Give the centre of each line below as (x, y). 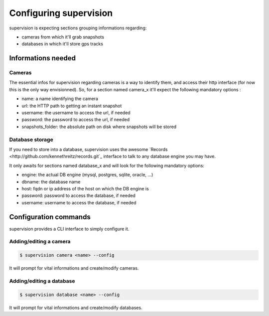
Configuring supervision (61, 13)
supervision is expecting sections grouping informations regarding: (78, 28)
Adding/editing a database (42, 281)
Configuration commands (50, 217)
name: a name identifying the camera (60, 99)
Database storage (31, 140)
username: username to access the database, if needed (79, 202)
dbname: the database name (51, 181)
